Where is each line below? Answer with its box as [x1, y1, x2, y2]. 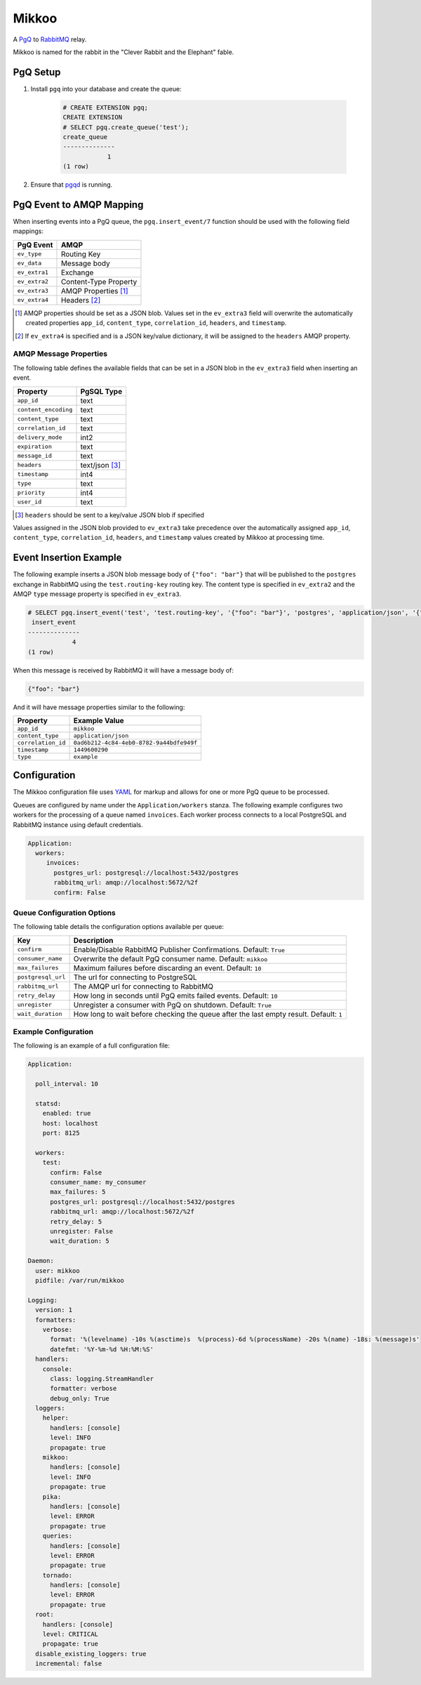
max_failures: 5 [50, 1188, 106, 1196]
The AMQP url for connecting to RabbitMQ [73, 982, 214, 991]
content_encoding [17, 406, 73, 414]
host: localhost [42, 1119, 98, 1127]
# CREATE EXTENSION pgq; [62, 103, 149, 112]
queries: [42, 1532, 73, 1540]
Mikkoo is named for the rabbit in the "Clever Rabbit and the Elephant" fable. [13, 48, 234, 56]
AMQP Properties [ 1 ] [60, 286, 129, 296]
